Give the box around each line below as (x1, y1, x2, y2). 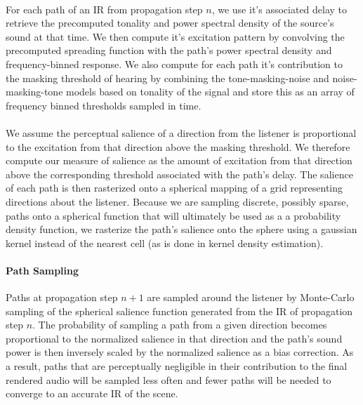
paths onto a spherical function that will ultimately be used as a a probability (6, 208, 341, 223)
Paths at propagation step (6, 290, 118, 305)
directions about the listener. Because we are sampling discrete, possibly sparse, (6, 194, 349, 208)
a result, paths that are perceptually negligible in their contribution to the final (6, 359, 348, 373)
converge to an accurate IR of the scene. (6, 386, 178, 401)
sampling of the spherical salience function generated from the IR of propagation (6, 303, 353, 318)
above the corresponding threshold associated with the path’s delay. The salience (6, 166, 353, 181)
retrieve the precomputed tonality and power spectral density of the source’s (6, 15, 334, 30)
